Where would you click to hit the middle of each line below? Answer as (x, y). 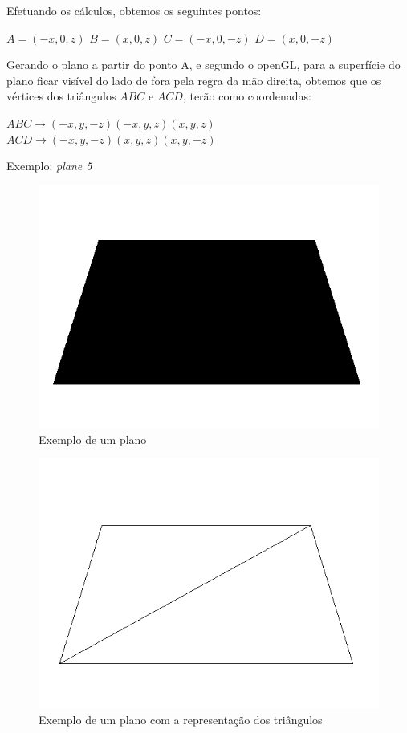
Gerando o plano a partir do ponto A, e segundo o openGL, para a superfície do (203, 65)
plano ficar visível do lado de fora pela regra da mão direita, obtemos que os (194, 80)
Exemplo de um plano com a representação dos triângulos (181, 719)
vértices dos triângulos (61, 96)
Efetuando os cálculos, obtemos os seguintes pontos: (134, 10)
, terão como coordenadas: (247, 96)
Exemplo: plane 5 (49, 166)
